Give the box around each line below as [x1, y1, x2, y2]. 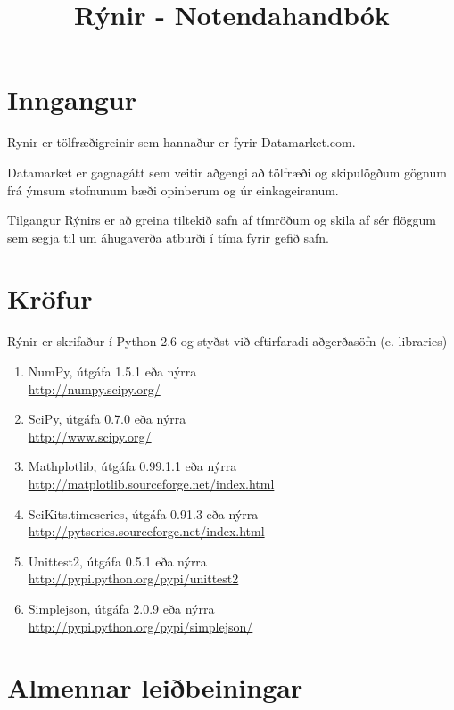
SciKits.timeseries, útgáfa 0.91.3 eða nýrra [28, 504, 259, 523]
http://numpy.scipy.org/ [28, 379, 161, 398]
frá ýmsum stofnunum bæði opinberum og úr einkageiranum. [7, 180, 339, 199]
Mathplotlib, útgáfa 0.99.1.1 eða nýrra [28, 457, 237, 475]
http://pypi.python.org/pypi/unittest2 [28, 569, 239, 588]
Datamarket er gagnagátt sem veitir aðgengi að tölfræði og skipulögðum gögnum [7, 162, 447, 181]
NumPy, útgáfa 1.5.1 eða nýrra [28, 362, 197, 380]
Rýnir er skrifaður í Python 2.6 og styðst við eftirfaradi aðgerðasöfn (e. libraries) [7, 332, 448, 351]
